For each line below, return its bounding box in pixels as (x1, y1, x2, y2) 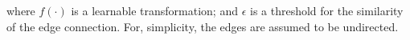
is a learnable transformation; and (71, 2, 238, 18)
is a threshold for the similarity (249, 2, 404, 18)
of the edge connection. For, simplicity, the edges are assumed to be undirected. (6, 18, 399, 34)
